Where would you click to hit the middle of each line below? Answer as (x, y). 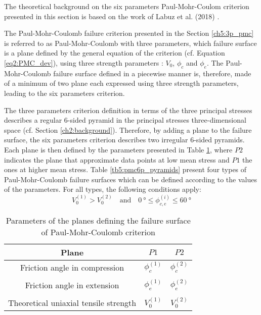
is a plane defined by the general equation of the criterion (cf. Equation (115, 53)
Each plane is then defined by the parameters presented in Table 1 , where (118, 149)
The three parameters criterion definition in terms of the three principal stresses (128, 110)
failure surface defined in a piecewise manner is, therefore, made (152, 73)
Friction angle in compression (72, 267)
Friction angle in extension (72, 285)
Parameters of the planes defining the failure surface (98, 220)
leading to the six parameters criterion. (64, 93)
